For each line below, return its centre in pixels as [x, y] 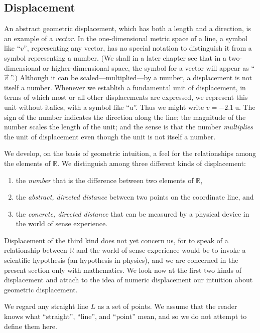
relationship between [36, 250]
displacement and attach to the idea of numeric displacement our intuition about [128, 280]
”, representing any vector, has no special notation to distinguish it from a [138, 48]
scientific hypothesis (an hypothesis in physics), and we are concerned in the [121, 260]
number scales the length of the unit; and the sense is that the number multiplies [128, 127]
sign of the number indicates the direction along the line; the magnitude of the [125, 117]
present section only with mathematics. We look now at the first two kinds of [123, 270]
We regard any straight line [46, 306]
